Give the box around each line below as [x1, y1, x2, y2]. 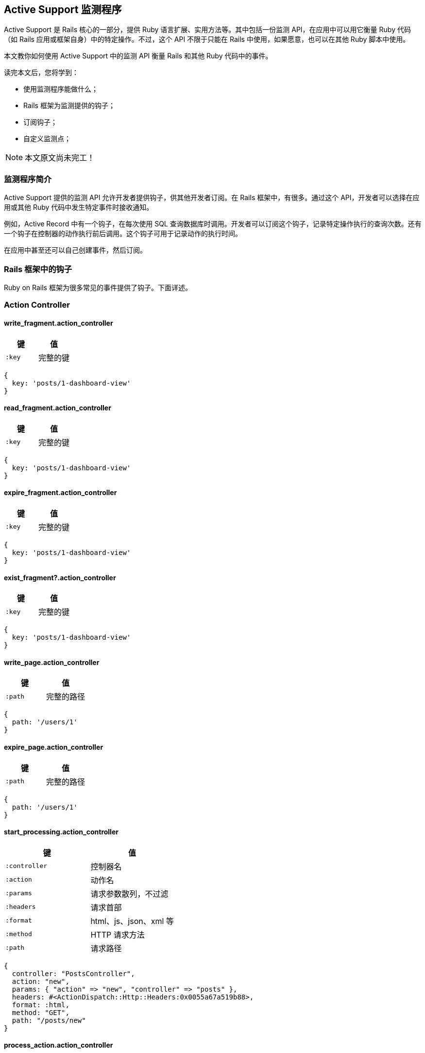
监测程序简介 [4, 174, 52, 184]
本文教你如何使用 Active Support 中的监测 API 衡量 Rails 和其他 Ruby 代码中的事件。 [4, 52, 272, 60]
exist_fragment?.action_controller [4, 573, 116, 582]
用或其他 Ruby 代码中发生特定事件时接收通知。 [4, 203, 153, 212]
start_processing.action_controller [4, 828, 119, 836]
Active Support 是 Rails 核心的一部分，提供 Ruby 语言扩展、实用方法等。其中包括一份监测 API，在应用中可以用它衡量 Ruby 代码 [4, 25, 411, 34]
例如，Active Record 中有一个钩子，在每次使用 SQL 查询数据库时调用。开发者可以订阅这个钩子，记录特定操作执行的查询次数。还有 [4, 220, 422, 228]
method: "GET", [12, 1008, 69, 1016]
